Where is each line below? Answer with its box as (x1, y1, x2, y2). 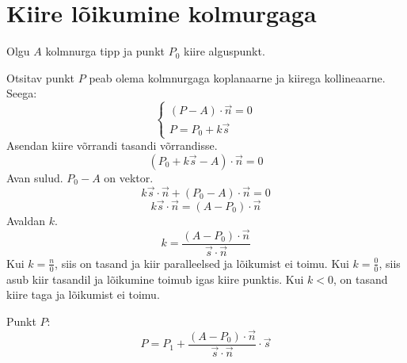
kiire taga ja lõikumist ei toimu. (6, 286, 160, 303)
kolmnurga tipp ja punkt (45, 43, 165, 59)
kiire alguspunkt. (184, 43, 265, 59)
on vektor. (104, 169, 154, 185)
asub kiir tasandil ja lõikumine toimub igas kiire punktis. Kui (6, 270, 304, 287)
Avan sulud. (6, 169, 63, 185)
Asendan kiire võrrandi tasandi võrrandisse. (6, 137, 218, 154)
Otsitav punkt (6, 69, 75, 86)
